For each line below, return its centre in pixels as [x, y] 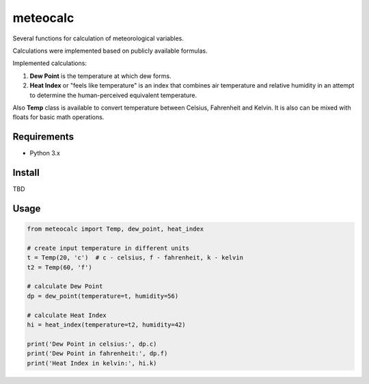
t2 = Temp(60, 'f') [59, 267]
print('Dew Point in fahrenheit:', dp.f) [97, 354]
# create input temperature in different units [108, 248]
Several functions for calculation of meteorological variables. [98, 38]
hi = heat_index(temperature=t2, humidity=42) [106, 325]
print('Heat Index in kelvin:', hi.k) [92, 363]
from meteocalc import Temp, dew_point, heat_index [115, 229]
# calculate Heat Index [67, 315]
